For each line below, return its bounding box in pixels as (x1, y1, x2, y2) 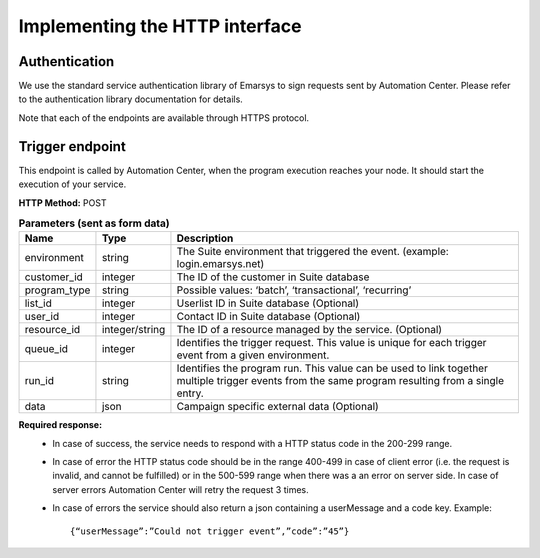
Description (176, 231, 234, 245)
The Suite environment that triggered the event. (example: (176, 245, 449, 259)
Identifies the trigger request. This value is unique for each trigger (176, 336, 487, 350)
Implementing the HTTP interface (18, 15, 302, 37)
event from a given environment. (176, 348, 330, 362)
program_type (24, 283, 91, 297)
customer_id (24, 270, 84, 284)
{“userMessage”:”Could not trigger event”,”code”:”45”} (70, 525, 350, 537)
